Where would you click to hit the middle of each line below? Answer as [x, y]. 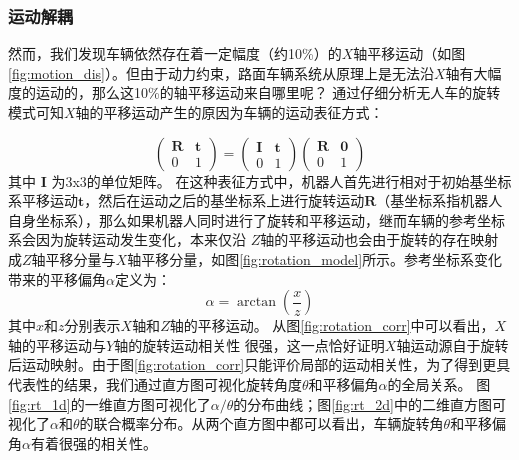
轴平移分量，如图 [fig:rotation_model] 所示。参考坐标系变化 [315, 258]
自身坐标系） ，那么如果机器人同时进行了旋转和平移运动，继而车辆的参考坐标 [256, 219]
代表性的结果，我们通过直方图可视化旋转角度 [155, 383]
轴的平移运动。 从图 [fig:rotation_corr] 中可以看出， [332, 325]
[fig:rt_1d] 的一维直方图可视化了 [109, 403]
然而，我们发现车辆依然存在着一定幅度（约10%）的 [175, 53]
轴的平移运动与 [57, 344]
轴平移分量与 [73, 258]
